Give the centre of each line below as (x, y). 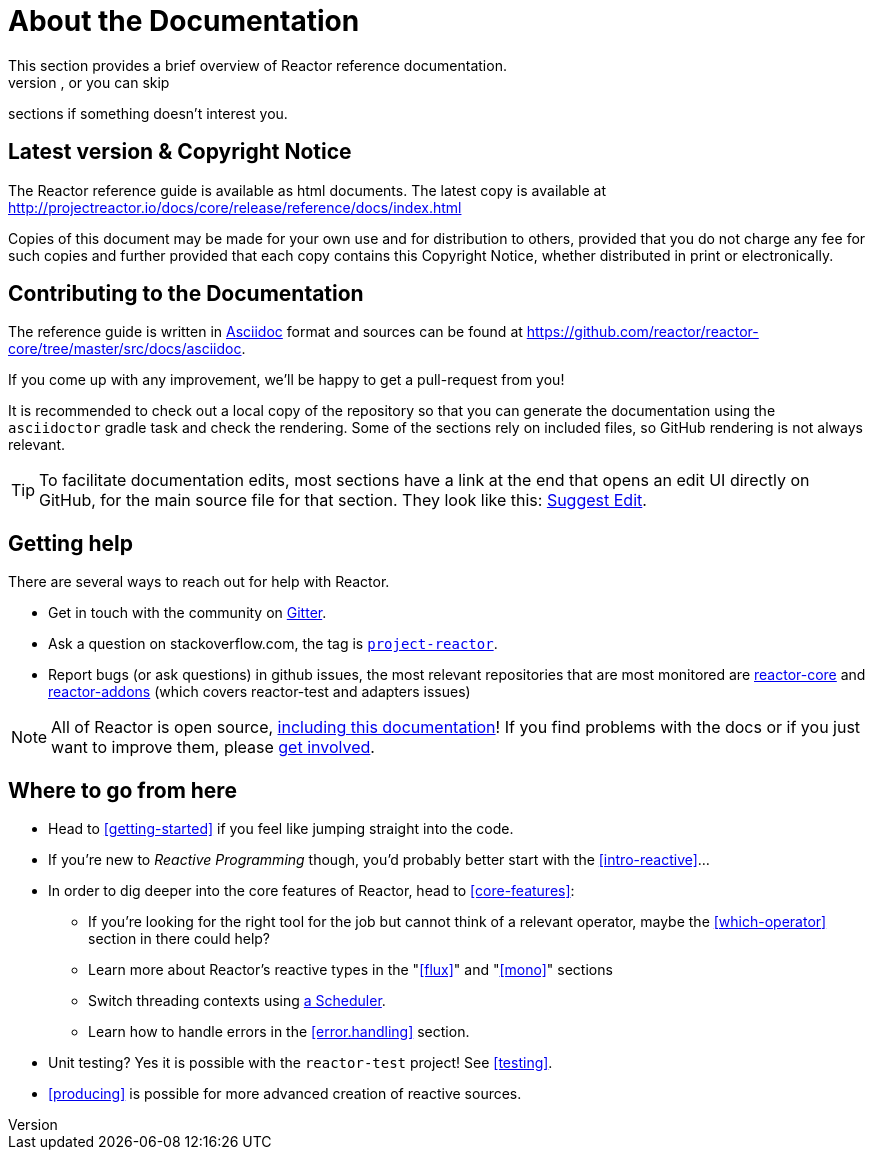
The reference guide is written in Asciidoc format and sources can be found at (265, 332)
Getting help (70, 543)
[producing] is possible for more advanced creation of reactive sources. (285, 1094)
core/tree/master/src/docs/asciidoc (125, 349)
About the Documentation (184, 21)
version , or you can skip (89, 82)
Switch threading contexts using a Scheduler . (237, 1001)
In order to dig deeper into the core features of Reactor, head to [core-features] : (311, 891)
